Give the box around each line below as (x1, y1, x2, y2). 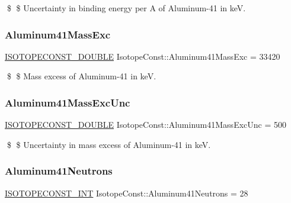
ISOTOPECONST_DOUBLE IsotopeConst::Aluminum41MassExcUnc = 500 (5, 118, 286, 131)
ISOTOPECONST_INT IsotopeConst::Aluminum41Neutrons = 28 (5, 186, 248, 199)
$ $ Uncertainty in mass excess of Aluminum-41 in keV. (7, 138, 211, 150)
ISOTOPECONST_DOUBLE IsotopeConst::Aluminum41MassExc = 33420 (5, 50, 280, 62)
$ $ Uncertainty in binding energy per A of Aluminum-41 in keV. (7, 2, 246, 14)
